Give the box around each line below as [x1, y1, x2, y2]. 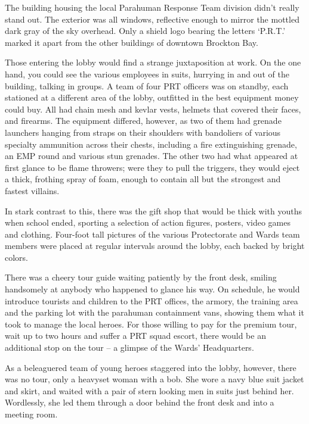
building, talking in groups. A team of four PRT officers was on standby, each [5, 79, 289, 92]
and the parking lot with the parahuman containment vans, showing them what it [5, 306, 304, 319]
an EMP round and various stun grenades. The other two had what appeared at [5, 149, 298, 162]
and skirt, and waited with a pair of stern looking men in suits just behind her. [5, 384, 294, 397]
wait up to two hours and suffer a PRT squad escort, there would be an [5, 329, 266, 342]
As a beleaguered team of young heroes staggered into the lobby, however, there [5, 361, 296, 373]
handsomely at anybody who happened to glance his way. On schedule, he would [5, 283, 300, 295]
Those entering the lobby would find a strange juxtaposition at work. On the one [5, 56, 301, 68]
